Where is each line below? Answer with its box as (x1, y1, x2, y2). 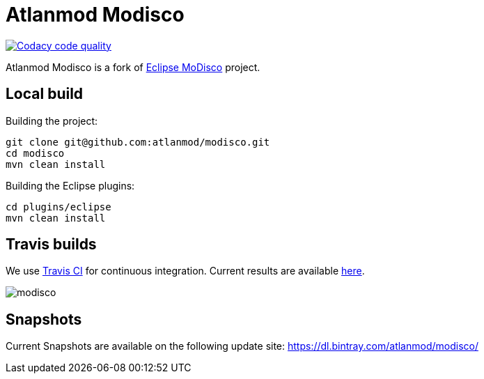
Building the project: (6, 114, 98, 127)
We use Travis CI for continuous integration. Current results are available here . (6, 265, 365, 277)
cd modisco (6, 147, 65, 159)
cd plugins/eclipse (6, 201, 111, 212)
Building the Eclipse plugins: (6, 179, 135, 192)
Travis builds (6, 235, 97, 254)
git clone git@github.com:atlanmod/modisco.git (6, 136, 270, 148)
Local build (6, 85, 84, 103)
